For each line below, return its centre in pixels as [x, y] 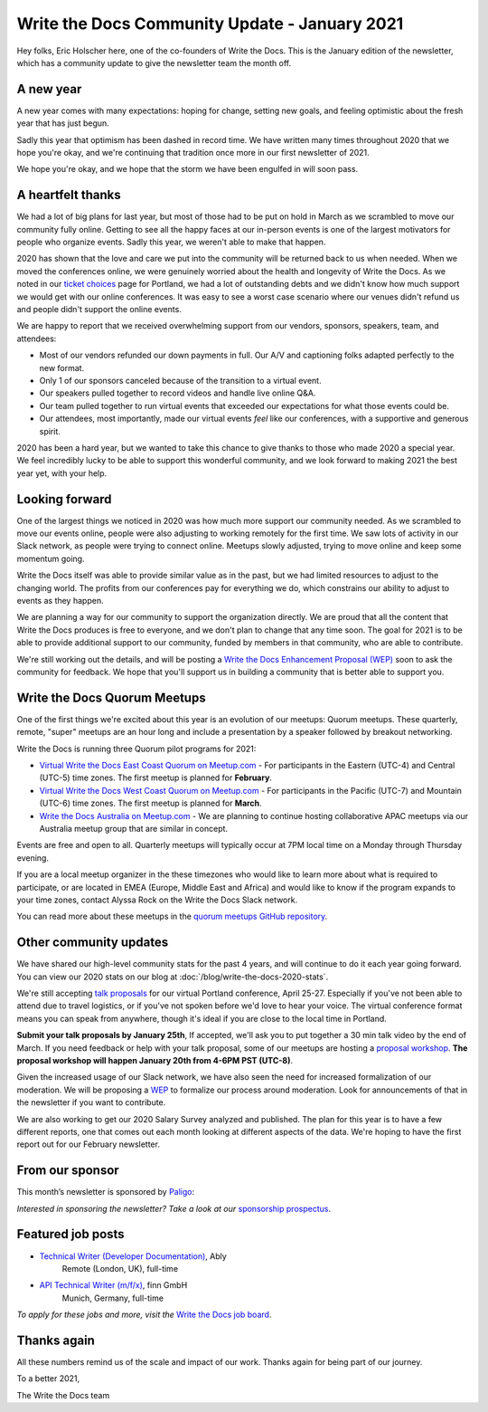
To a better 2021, [48, 1379]
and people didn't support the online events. [99, 310]
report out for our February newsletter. [88, 1144]
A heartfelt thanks [69, 195]
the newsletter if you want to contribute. [91, 1102]
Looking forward [64, 499]
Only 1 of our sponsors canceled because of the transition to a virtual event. [180, 381]
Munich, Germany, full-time [113, 1298]
